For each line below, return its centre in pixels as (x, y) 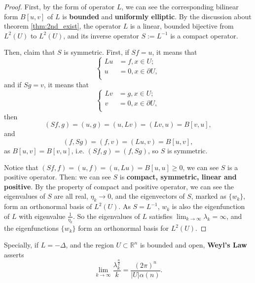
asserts (14, 254)
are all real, (71, 196)
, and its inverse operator (101, 35)
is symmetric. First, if (96, 52)
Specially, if (21, 245)
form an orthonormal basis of (48, 206)
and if (13, 84)
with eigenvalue (42, 216)
